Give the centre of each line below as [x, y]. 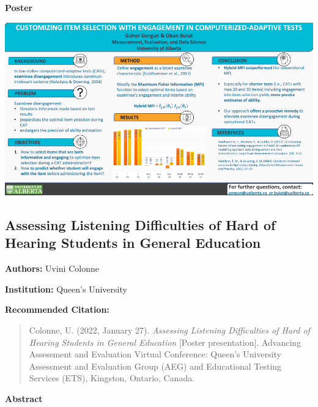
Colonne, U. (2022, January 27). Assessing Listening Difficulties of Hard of [169, 330]
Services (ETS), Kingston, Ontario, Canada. [112, 378]
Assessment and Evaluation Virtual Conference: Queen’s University [155, 354]
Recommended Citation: [57, 309]
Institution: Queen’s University [66, 289]
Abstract [24, 398]
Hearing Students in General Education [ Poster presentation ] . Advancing [165, 342]
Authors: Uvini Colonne [52, 268]
